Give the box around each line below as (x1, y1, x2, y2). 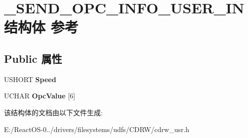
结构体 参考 (4, 17, 79, 37)
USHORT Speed (4, 74, 56, 84)
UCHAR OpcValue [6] (4, 91, 76, 101)
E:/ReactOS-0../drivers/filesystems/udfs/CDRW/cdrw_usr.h (4, 124, 190, 134)
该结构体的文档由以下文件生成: (4, 107, 103, 117)
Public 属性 (4, 50, 62, 66)
